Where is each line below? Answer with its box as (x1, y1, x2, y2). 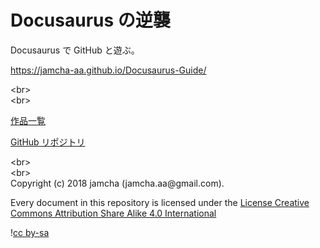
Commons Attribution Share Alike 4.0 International (10, 207, 217, 219)
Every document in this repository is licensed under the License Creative (10, 196, 310, 208)
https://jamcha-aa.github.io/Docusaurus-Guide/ (10, 64, 207, 76)
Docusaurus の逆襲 (10, 9, 171, 32)
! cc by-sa (10, 226, 50, 238)
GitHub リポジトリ (10, 136, 86, 148)
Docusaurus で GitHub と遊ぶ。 (10, 44, 140, 56)
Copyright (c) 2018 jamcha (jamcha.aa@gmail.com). (10, 177, 225, 189)
